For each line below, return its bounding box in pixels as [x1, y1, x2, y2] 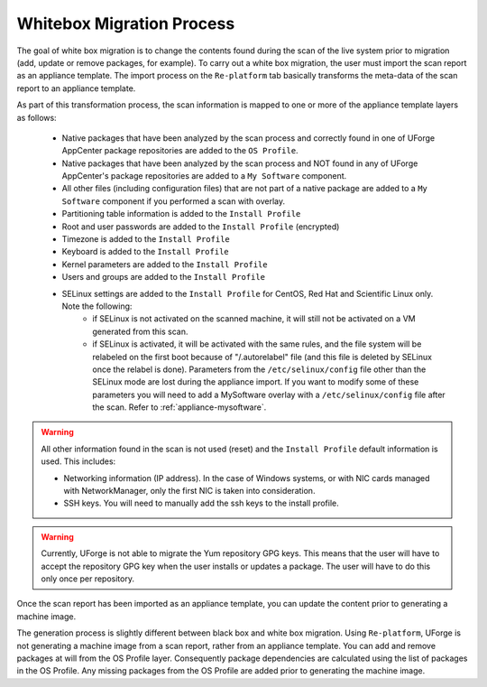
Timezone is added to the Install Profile [61, 234, 230, 245]
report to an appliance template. [16, 82, 136, 94]
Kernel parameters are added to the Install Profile [61, 258, 268, 270]
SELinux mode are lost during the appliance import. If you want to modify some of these [92, 376, 419, 387]
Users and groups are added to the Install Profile [61, 272, 266, 283]
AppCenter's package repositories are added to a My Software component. [61, 171, 347, 181]
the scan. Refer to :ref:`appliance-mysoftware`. [92, 402, 267, 413]
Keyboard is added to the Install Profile [61, 246, 229, 257]
